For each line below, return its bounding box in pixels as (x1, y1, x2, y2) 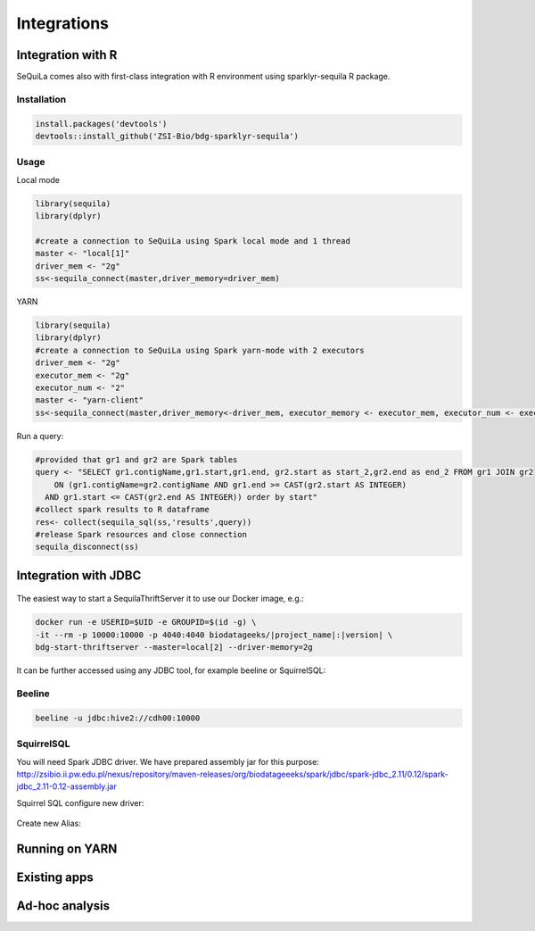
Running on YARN (16, 841, 118, 856)
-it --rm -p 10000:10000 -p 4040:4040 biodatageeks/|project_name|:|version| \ (35, 629, 393, 640)
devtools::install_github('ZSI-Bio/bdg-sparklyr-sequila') (35, 131, 299, 141)
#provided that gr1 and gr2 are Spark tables (35, 454, 238, 464)
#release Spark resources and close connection (35, 529, 247, 540)
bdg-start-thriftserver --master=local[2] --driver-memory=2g (35, 643, 313, 653)
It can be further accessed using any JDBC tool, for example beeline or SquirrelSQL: (16, 665, 326, 676)
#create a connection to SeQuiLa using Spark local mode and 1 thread (35, 236, 351, 245)
